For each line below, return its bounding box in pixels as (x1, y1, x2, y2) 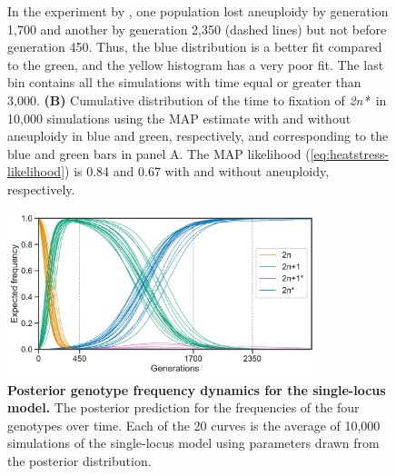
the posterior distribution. (7, 451, 152, 470)
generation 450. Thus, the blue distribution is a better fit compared (7, 37, 382, 56)
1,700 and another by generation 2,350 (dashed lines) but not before (7, 19, 387, 38)
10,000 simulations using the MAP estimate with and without (7, 108, 351, 127)
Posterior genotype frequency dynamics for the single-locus (7, 380, 386, 399)
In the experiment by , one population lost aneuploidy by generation (7, 2, 389, 20)
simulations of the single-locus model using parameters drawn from (7, 433, 380, 452)
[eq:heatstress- (310, 144, 389, 163)
